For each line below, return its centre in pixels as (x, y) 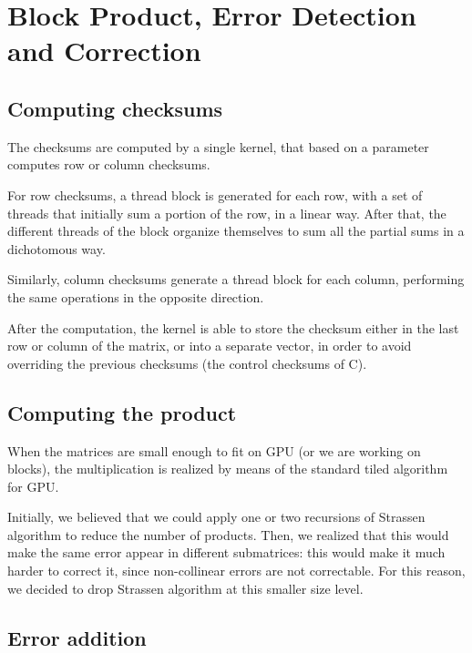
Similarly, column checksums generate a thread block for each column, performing (236, 279)
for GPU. (33, 486)
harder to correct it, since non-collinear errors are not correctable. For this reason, (236, 571)
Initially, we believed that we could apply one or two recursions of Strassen (216, 517)
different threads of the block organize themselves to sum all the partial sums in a (236, 231)
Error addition (77, 637)
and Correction (104, 51)
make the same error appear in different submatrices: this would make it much (226, 552)
